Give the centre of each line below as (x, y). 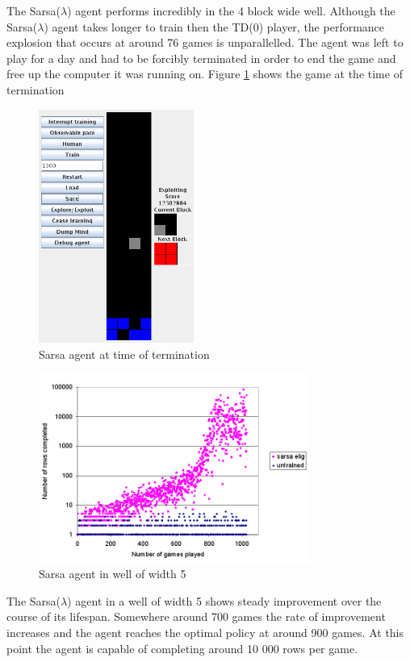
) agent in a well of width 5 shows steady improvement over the (224, 600)
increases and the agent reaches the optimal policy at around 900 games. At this (205, 632)
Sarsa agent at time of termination (124, 354)
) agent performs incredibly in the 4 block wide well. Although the (231, 10)
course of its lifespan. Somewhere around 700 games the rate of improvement (196, 616)
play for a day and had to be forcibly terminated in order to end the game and (201, 58)
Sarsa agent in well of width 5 (113, 574)
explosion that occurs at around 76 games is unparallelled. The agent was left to (205, 42)
